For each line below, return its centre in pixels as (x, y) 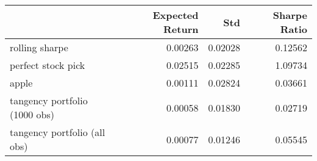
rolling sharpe (39, 47)
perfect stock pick (48, 65)
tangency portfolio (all (58, 132)
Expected (176, 15)
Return (181, 29)
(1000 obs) (32, 114)
